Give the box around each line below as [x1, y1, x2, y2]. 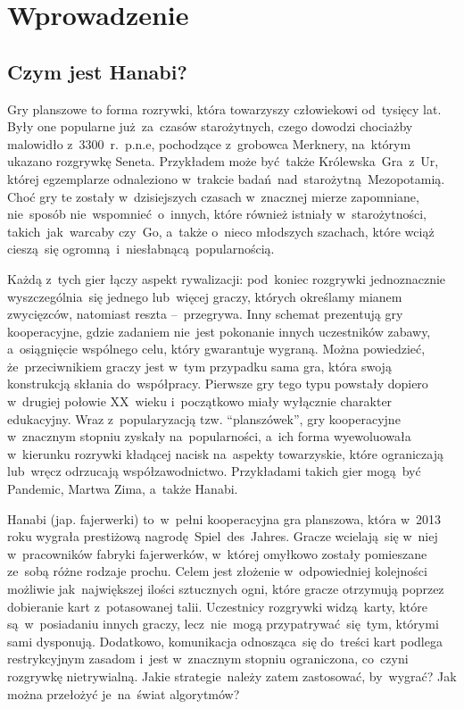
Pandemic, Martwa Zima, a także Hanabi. [7, 480, 238, 498]
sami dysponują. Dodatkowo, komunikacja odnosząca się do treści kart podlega [7, 631, 443, 650]
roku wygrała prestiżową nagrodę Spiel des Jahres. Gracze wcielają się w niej [7, 527, 438, 546]
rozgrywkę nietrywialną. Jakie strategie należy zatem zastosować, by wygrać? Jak [7, 666, 457, 685]
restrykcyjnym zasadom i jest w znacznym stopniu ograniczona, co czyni [7, 649, 409, 668]
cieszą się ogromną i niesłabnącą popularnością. [7, 239, 275, 258]
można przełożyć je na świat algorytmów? [7, 684, 240, 703]
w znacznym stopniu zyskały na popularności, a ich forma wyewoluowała [7, 427, 411, 446]
